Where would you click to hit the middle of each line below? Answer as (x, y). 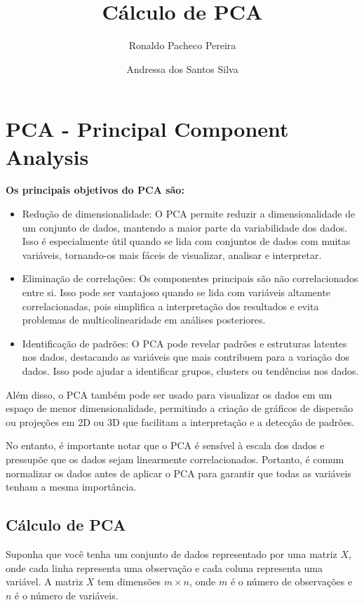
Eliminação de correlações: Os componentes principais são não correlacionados (190, 278)
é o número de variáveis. (67, 595)
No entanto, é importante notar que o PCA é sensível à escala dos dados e (165, 445)
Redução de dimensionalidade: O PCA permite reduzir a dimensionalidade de (189, 214)
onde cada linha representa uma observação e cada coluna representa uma (164, 567)
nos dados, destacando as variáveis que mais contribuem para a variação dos (186, 357)
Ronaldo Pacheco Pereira (182, 45)
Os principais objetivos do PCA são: (95, 190)
